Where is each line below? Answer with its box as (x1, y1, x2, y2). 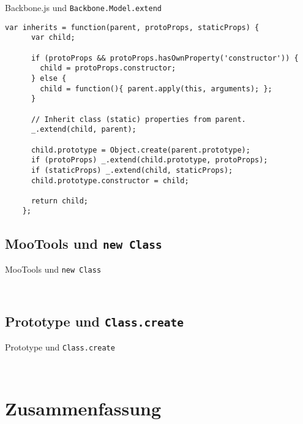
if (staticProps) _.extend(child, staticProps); (31, 165, 233, 175)
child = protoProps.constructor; (40, 64, 176, 73)
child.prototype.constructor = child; (31, 176, 189, 185)
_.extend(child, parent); (31, 125, 137, 134)
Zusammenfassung (5, 395, 162, 420)
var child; (31, 33, 75, 42)
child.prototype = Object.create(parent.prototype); (31, 145, 250, 154)
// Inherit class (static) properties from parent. (31, 115, 246, 124)
